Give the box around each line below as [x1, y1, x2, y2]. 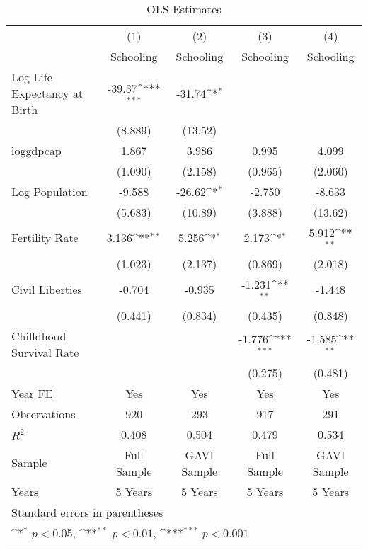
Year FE [11, 384, 53, 401]
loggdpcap [11, 142, 62, 159]
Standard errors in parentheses [11, 503, 163, 520]
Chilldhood [11, 327, 67, 344]
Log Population [11, 183, 88, 200]
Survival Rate [11, 343, 79, 360]
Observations [11, 405, 76, 422]
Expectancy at [11, 85, 84, 101]
